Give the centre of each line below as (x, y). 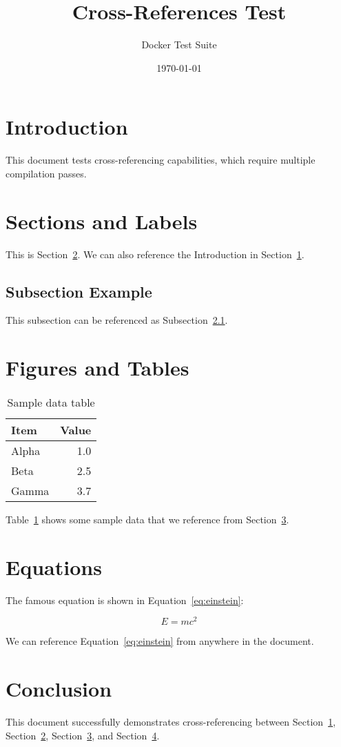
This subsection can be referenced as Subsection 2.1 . (117, 320)
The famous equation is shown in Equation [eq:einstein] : (125, 600)
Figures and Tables (97, 368)
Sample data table (51, 402)
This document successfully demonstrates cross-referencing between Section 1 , (171, 722)
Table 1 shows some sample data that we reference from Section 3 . (147, 520)
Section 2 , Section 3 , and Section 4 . (83, 735)
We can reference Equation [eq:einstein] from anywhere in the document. (160, 641)
